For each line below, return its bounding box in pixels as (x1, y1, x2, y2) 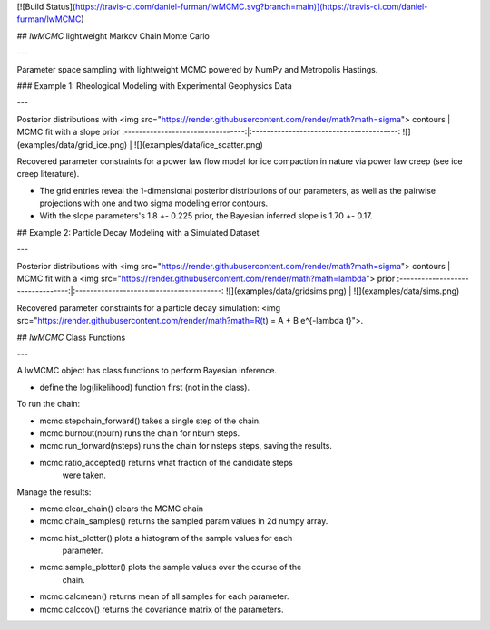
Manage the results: (16, 486, 92, 498)
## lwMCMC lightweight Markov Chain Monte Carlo (16, 30, 211, 41)
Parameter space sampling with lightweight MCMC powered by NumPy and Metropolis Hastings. (16, 63, 378, 74)
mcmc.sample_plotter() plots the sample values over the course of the (39, 562, 302, 573)
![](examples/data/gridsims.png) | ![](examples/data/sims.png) (225, 286, 460, 296)
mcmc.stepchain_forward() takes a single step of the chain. (39, 415, 262, 426)
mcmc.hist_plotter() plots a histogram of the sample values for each (39, 532, 293, 543)
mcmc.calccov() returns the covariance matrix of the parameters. (39, 604, 284, 615)
